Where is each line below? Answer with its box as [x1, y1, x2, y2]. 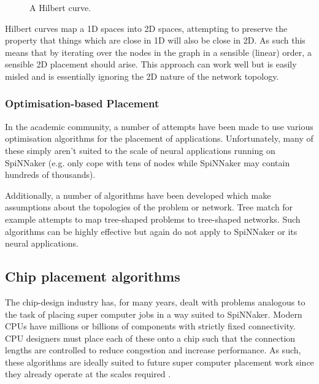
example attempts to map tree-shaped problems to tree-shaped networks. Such [5, 212, 301, 225]
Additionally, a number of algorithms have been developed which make [5, 188, 271, 201]
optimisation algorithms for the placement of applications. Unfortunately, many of [5, 132, 313, 145]
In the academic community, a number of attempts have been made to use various [5, 120, 313, 132]
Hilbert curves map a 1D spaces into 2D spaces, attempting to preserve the [5, 21, 288, 34]
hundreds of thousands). [5, 168, 96, 181]
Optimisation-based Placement [5, 96, 159, 111]
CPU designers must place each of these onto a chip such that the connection [5, 331, 296, 344]
